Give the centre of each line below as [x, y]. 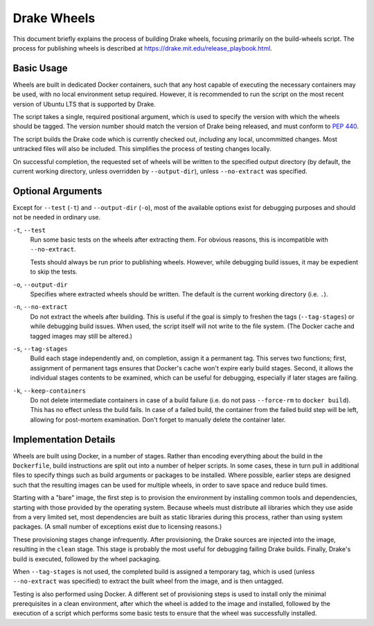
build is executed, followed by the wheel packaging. [87, 559]
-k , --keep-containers [50, 391]
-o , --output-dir [40, 285]
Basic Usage [40, 68]
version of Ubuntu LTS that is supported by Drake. [84, 104]
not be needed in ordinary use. [56, 217]
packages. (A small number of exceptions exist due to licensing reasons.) [117, 527]
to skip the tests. [54, 272]
